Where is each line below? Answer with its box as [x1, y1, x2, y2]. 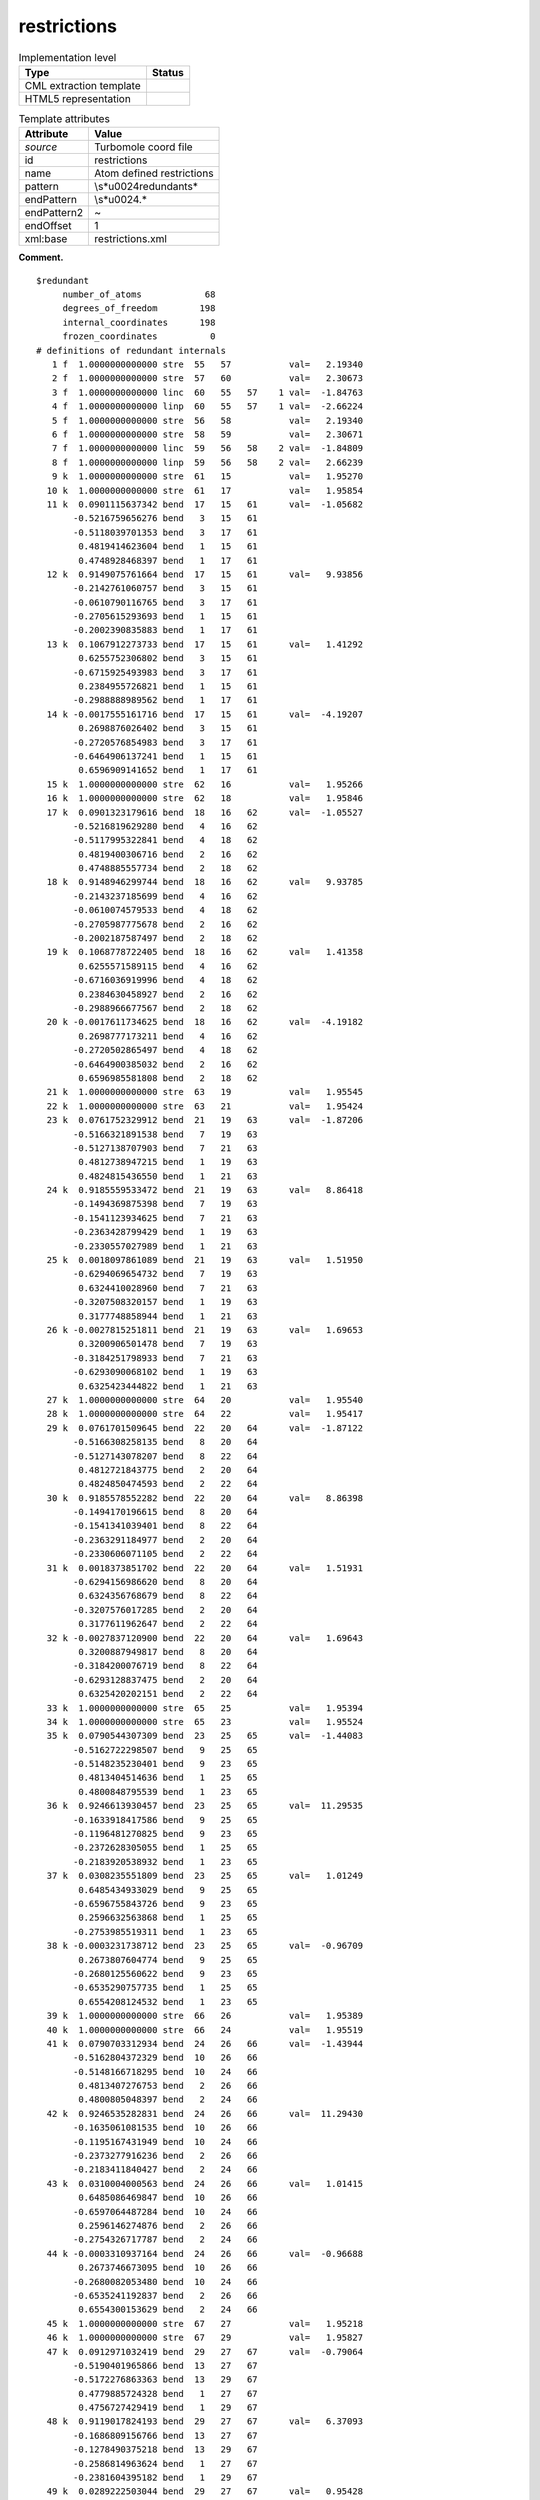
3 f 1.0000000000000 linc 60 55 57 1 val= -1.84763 [51, 386, 364, 398]
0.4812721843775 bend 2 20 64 [78, 1464, 259, 1475]
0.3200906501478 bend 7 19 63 [78, 1338, 259, 1350]
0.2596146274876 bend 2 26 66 [78, 2220, 259, 2231]
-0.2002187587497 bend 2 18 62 [73, 933, 259, 944]
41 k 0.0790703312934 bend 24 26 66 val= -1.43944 [46, 2038, 364, 2049]
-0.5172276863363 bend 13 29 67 [73, 2374, 259, 2385]
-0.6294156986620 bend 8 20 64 [73, 1576, 259, 1588]
